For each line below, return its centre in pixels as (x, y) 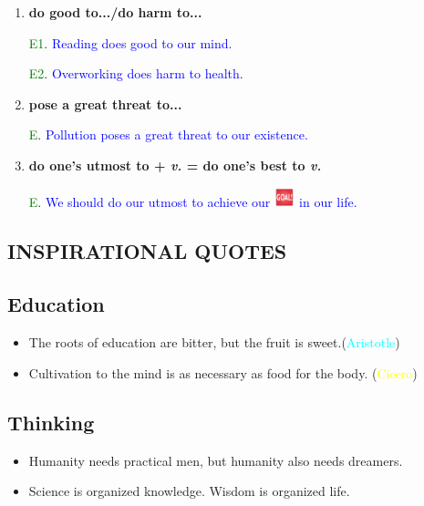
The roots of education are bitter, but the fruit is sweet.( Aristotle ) (214, 342)
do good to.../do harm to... (115, 12)
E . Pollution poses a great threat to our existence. (168, 134)
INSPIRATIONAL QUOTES (147, 250)
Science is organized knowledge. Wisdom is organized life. (189, 491)
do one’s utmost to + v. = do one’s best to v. (175, 165)
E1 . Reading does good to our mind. (130, 42)
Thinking (51, 422)
